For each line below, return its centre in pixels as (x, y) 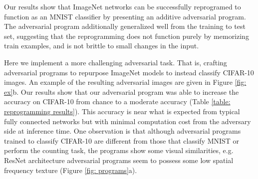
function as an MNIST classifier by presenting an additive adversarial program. (125, 16)
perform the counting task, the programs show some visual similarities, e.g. (119, 150)
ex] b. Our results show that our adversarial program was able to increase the (122, 91)
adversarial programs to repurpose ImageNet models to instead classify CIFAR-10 (129, 72)
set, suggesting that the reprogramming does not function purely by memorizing (127, 36)
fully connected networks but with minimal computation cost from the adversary (128, 121)
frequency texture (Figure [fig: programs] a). (71, 170)
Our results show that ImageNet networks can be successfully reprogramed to (123, 6)
